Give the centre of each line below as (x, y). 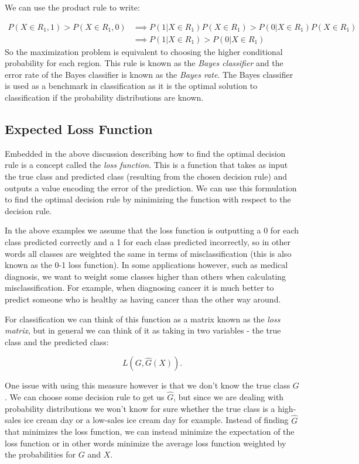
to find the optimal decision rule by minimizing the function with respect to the (148, 199)
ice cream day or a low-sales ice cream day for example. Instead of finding (156, 420)
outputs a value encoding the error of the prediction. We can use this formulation (151, 188)
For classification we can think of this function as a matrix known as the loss (143, 319)
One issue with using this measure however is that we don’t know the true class (148, 385)
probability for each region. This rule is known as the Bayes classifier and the (144, 63)
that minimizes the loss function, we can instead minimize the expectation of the (150, 432)
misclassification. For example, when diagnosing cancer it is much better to (139, 288)
